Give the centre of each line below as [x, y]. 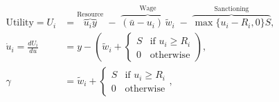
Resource [90, 14]
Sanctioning [232, 9]
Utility [20, 23]
